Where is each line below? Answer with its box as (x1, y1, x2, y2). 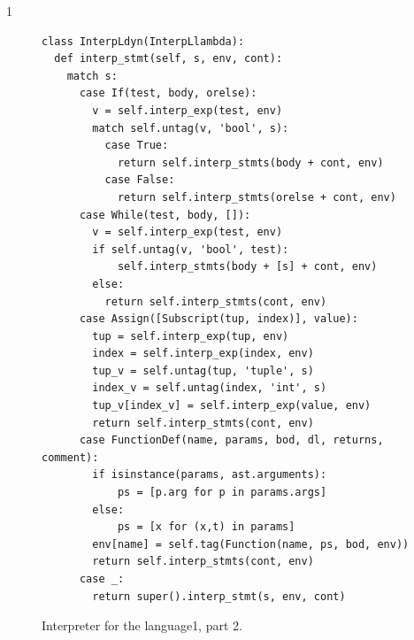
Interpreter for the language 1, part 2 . (42, 616, 242, 635)
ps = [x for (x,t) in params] (117, 520, 295, 534)
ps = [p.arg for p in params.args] (117, 486, 327, 499)
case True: (104, 139, 169, 152)
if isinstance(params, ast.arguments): (92, 468, 327, 482)
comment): (42, 451, 99, 464)
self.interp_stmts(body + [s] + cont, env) (117, 260, 378, 274)
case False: (104, 173, 175, 187)
